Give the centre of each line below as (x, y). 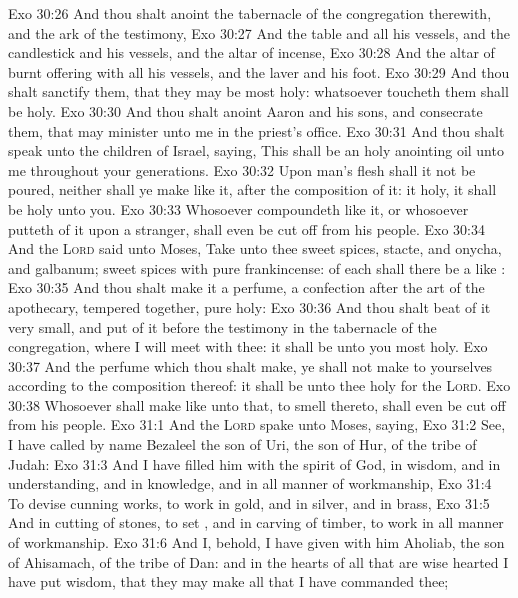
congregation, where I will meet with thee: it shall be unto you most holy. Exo (248, 346)
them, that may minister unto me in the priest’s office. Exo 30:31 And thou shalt (256, 130)
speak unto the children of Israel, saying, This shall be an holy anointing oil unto (256, 150)
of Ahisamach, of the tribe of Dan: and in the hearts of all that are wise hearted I (258, 561)
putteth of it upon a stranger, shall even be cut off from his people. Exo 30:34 (246, 228)
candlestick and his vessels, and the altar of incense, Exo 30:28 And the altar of (251, 52)
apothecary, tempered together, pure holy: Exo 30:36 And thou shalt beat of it (249, 306)
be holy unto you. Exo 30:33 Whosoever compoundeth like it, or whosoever (238, 208)
